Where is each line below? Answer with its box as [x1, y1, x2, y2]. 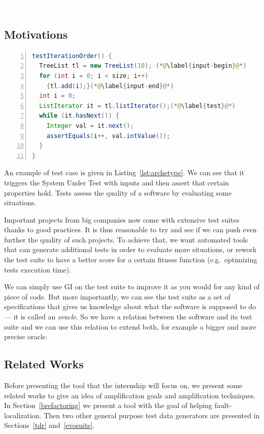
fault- [214, 400, 232, 411]
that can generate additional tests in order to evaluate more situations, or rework [4, 244, 257, 255]
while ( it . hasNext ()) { [39, 112, 119, 120]
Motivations [4, 26, 68, 42]
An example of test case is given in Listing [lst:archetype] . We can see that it [4, 167, 245, 178]
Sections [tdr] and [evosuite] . [4, 420, 95, 430]
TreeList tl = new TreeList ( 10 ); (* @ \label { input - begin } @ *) [39, 62, 247, 70]
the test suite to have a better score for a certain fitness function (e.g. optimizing [4, 254, 257, 265]
